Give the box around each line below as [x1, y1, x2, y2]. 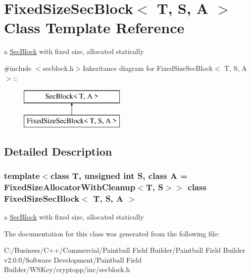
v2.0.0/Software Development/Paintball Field [4, 254, 142, 265]
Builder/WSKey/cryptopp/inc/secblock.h [4, 264, 130, 275]
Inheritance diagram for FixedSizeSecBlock [83, 62, 213, 73]
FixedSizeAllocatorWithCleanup [4, 180, 136, 193]
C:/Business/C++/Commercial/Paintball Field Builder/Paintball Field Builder [4, 245, 246, 255]
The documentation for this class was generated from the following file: [4, 228, 219, 238]
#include [4, 62, 32, 73]
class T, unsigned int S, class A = [50, 169, 188, 181]
